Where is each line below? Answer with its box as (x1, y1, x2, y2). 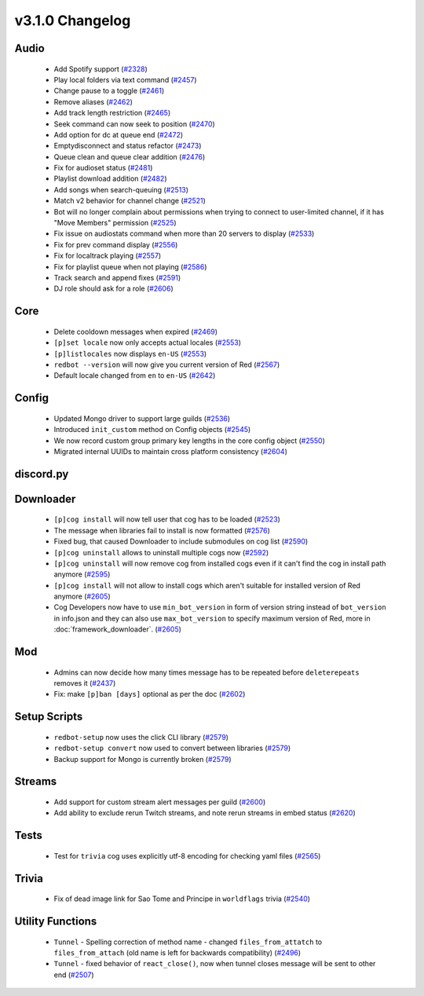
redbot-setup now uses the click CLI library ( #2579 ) (53, 732, 229, 742)
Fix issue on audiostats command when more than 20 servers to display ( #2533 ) (53, 229, 315, 239)
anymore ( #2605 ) (53, 591, 111, 601)
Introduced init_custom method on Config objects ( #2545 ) (53, 425, 251, 434)
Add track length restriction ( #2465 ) (53, 108, 171, 118)
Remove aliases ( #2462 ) (53, 97, 133, 106)
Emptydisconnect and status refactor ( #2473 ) (53, 141, 202, 151)
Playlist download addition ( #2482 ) (53, 174, 167, 184)
